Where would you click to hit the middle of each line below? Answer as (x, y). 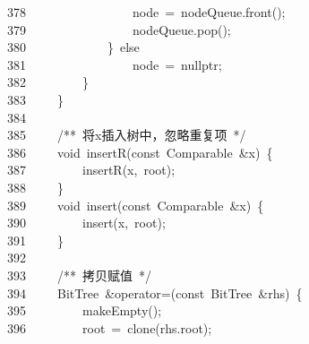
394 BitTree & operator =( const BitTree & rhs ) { (155, 292)
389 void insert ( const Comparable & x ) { (136, 205)
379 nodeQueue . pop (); (119, 29)
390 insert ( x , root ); (86, 223)
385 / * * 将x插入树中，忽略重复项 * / (127, 135)
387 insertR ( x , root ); (91, 170)
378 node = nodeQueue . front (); (146, 12)
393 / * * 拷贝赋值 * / (79, 275)
